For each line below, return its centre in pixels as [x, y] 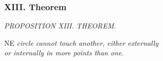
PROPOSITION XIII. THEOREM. [60, 26]
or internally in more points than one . [64, 53]
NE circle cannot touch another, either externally [81, 42]
